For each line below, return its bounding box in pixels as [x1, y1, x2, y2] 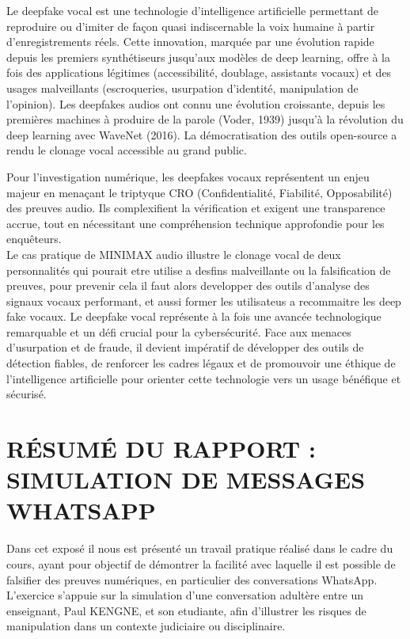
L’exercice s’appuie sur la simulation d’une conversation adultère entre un [6, 587, 364, 603]
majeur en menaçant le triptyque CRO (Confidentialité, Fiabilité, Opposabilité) [6, 184, 393, 200]
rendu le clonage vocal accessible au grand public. [6, 142, 247, 158]
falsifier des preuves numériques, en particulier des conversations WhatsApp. [6, 571, 378, 588]
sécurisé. [6, 386, 47, 402]
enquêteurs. [6, 230, 62, 247]
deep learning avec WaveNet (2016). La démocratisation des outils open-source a [6, 126, 397, 143]
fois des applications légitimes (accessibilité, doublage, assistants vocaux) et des [6, 64, 392, 81]
